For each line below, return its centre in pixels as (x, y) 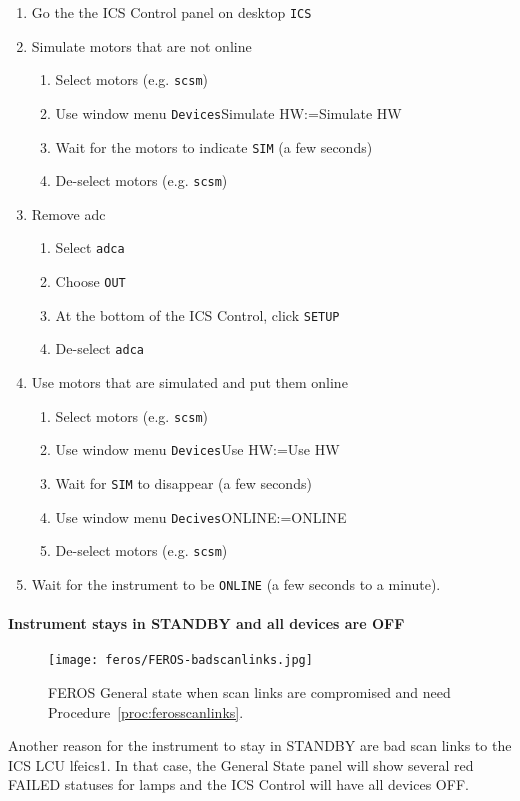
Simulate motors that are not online (141, 45)
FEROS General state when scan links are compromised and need (249, 692)
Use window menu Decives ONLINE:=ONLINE (201, 516)
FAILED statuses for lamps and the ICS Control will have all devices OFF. (238, 784)
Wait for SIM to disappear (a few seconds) (183, 483)
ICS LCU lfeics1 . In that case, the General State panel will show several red (241, 764)
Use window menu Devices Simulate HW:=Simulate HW (228, 112)
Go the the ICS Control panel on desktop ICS (171, 12)
